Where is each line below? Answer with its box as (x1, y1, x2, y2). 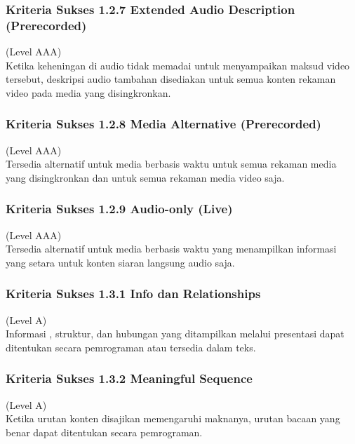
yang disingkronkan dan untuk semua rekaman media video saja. (6, 170, 285, 184)
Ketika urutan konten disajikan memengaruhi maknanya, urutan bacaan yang (6, 411, 340, 426)
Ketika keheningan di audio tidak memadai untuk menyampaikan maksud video (6, 58, 350, 72)
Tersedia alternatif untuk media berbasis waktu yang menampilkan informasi (6, 241, 337, 256)
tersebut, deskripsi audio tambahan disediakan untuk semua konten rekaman (6, 72, 336, 86)
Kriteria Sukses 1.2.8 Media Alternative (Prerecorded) (6, 115, 321, 133)
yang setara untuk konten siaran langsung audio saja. (6, 255, 235, 269)
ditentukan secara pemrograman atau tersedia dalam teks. (6, 339, 256, 354)
